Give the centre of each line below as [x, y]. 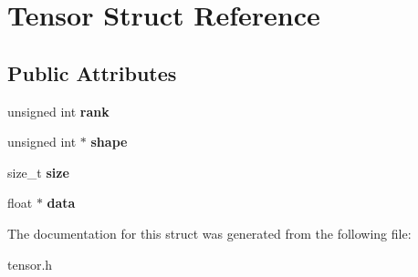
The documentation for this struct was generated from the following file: [209, 233]
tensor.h [30, 264]
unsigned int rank [58, 111]
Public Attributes [92, 72]
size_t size [38, 172]
